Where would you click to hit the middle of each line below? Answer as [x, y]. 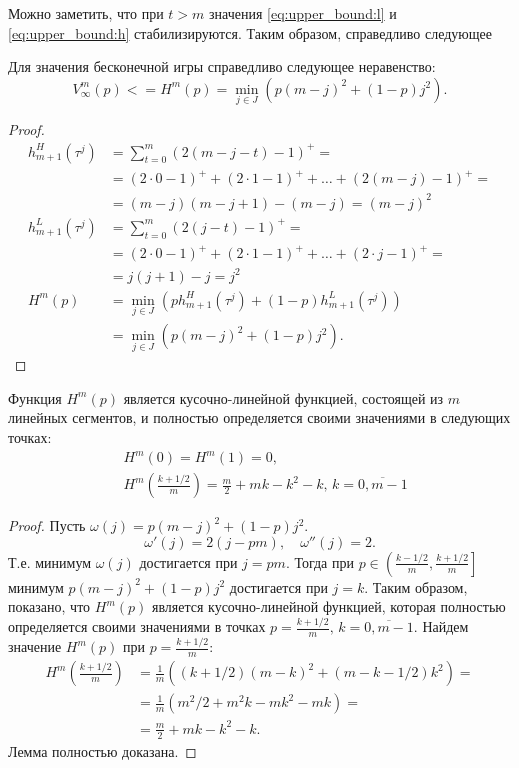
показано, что [49, 606]
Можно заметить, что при [86, 13]
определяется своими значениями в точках [137, 626]
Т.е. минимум [50, 561]
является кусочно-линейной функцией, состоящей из [283, 397]
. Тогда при [319, 561]
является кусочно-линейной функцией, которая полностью [328, 606]
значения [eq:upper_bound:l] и [303, 13]
